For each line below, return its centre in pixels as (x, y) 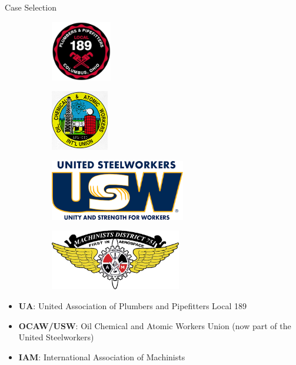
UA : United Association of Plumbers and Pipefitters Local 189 (133, 305)
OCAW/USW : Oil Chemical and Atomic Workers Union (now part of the (155, 325)
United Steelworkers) (56, 337)
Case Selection (31, 7)
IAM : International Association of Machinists (102, 356)
